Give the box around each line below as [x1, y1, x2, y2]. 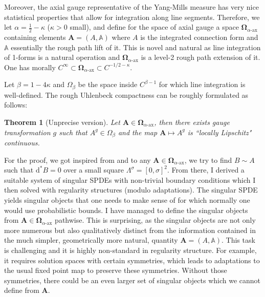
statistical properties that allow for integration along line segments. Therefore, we [4, 11, 260, 22]
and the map [118, 126, 158, 137]
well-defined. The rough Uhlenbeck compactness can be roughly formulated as [4, 89, 249, 100]
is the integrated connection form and [140, 32, 258, 43]
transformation [4, 126, 51, 137]
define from [4, 285, 39, 295]
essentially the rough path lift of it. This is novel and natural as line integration [11, 41, 261, 52]
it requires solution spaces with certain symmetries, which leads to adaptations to [4, 254, 260, 265]
